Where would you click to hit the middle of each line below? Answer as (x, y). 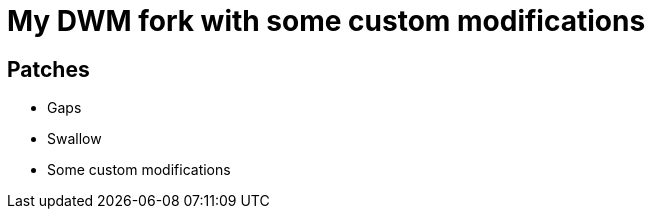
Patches (48, 69)
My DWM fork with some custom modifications (326, 21)
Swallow (74, 139)
